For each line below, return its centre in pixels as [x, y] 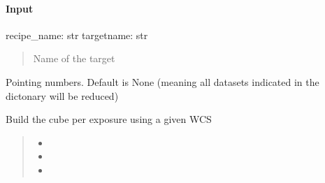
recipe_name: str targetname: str [77, 35]
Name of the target [74, 58]
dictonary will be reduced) [62, 95]
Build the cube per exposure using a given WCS [109, 119]
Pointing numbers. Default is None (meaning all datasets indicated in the [162, 81]
